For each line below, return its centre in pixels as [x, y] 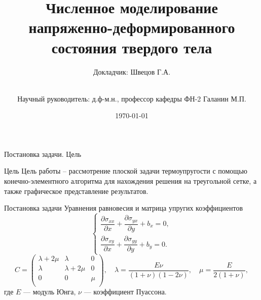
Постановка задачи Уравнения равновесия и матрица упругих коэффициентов [124, 208]
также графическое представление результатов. [76, 191]
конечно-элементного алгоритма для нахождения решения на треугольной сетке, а [130, 181]
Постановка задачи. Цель [43, 154]
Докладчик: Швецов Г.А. [132, 71]
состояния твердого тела [132, 47]
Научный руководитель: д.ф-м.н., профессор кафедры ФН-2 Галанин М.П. [132, 98]
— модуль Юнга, [50, 291]
